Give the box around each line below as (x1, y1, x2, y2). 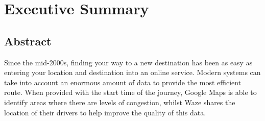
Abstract (4, 33, 52, 49)
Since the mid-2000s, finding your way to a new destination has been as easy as (4, 57, 253, 67)
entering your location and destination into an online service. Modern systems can (4, 67, 261, 78)
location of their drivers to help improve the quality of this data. (4, 107, 206, 117)
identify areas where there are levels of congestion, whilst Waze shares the (4, 96, 235, 107)
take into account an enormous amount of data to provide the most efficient (4, 77, 242, 87)
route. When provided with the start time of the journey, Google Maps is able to (4, 87, 257, 98)
